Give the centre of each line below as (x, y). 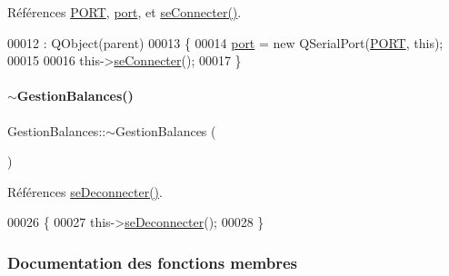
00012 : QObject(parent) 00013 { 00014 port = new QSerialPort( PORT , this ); (225, 42)
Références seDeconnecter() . (85, 191)
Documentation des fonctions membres (153, 262)
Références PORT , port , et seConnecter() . (125, 12)
